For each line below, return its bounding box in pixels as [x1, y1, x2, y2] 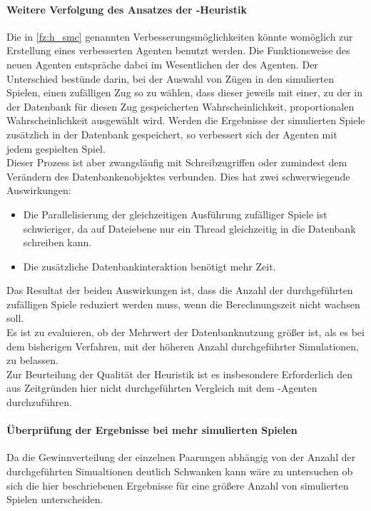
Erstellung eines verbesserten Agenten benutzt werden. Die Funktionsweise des [6, 43, 350, 58]
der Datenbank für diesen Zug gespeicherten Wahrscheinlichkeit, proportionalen [6, 98, 355, 113]
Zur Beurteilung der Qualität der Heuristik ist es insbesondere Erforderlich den [6, 366, 352, 381]
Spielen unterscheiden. [6, 492, 103, 507]
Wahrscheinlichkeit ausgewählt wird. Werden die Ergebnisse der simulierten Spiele [6, 113, 365, 128]
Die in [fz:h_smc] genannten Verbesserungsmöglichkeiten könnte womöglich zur [6, 29, 353, 44]
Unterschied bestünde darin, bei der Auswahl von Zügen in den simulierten [6, 71, 334, 86]
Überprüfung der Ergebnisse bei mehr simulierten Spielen [6, 423, 298, 437]
